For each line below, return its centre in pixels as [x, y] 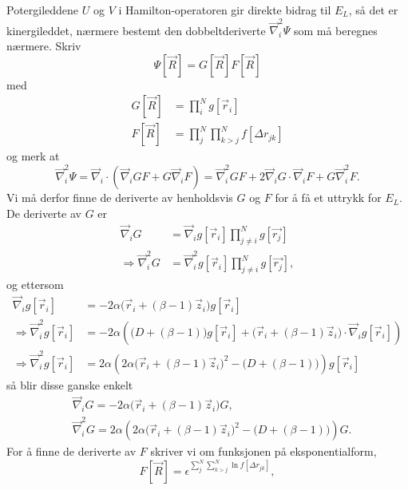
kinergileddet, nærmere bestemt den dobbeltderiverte [136, 30]
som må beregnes [335, 30]
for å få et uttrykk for [328, 198]
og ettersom [35, 285]
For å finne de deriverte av [71, 451]
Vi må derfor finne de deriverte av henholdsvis [120, 198]
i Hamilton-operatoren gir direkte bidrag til [225, 10]
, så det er [373, 10]
